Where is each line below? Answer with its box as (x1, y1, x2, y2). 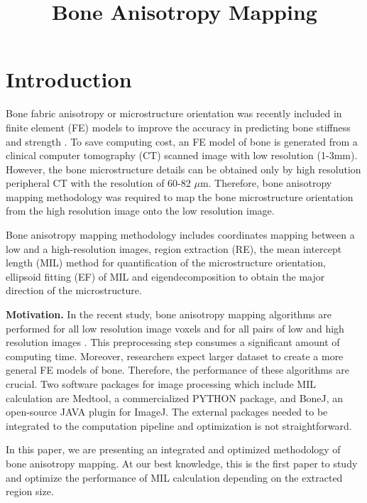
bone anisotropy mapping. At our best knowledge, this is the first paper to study (6, 455, 358, 470)
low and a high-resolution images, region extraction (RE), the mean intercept (6, 241, 342, 256)
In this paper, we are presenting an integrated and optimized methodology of (6, 442, 341, 457)
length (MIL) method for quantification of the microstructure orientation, (6, 255, 326, 270)
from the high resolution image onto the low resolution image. (6, 203, 275, 218)
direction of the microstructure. (6, 283, 142, 298)
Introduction (6, 65, 132, 94)
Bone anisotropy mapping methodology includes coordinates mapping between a (6, 227, 355, 242)
